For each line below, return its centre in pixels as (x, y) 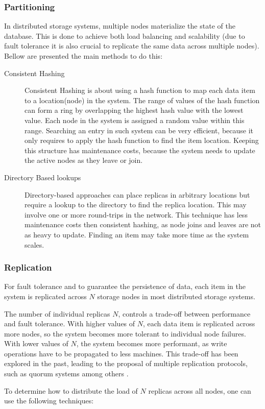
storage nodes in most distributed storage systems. (176, 296)
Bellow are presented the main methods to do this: (83, 56)
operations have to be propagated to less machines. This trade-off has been (121, 353)
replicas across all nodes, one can (200, 390)
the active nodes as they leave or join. (84, 160)
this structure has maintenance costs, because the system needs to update (140, 150)
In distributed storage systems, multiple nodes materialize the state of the (120, 26)
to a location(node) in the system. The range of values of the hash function (142, 100)
